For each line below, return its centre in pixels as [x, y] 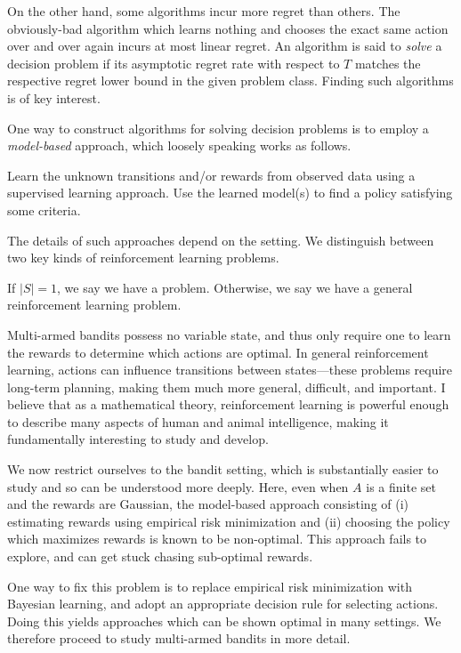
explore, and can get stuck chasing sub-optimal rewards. [160, 556]
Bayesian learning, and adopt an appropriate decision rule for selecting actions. [223, 604]
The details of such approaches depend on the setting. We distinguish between [221, 240]
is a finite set [401, 486]
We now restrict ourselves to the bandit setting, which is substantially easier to [223, 469]
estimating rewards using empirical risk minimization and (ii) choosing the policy [229, 521]
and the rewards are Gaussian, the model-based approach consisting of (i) [208, 504]
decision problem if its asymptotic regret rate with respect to [174, 63]
